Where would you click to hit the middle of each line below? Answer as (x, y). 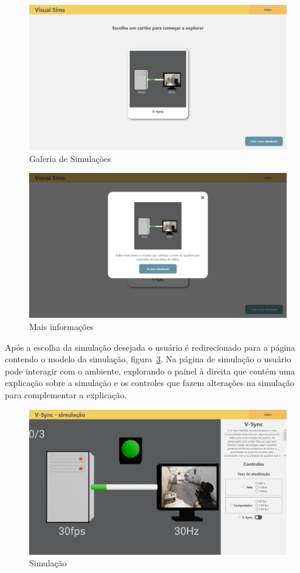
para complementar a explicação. (66, 394)
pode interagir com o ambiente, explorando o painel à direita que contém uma (150, 371)
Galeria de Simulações (70, 158)
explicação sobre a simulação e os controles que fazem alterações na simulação (150, 383)
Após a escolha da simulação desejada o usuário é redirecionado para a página (150, 347)
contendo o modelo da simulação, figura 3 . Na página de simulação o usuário (148, 359)
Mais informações (62, 326)
